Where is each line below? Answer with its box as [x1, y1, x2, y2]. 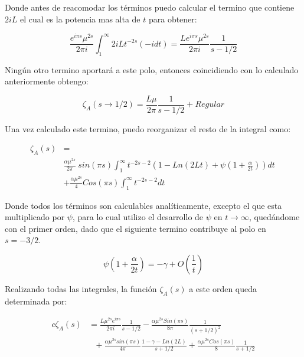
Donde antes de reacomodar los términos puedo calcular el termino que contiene [5, 1, 295, 13]
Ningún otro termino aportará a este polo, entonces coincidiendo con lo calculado [5, 63, 299, 76]
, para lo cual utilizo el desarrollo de [72, 211, 204, 223]
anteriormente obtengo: [5, 75, 89, 87]
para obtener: [148, 12, 197, 25]
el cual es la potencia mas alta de [20, 12, 140, 25]
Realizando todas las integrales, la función [5, 282, 157, 294]
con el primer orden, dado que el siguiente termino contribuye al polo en [5, 222, 266, 234]
